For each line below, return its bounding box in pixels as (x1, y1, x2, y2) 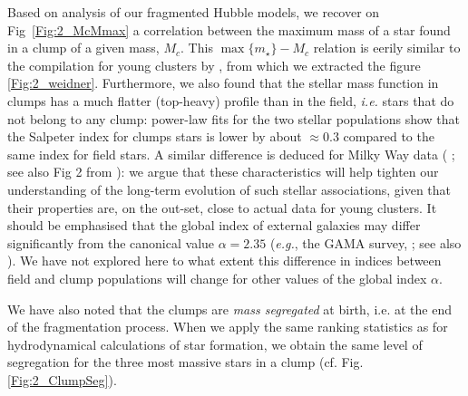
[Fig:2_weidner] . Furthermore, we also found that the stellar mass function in (7, 73, 439, 92)
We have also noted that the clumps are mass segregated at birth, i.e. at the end (7, 299, 452, 318)
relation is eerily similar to (313, 38, 461, 57)
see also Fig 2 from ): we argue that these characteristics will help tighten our (7, 162, 439, 181)
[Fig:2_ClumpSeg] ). (7, 370, 117, 389)
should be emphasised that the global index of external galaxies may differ (7, 216, 421, 235)
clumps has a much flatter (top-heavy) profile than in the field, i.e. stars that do (7, 91, 454, 110)
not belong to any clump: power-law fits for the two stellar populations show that (7, 109, 460, 128)
